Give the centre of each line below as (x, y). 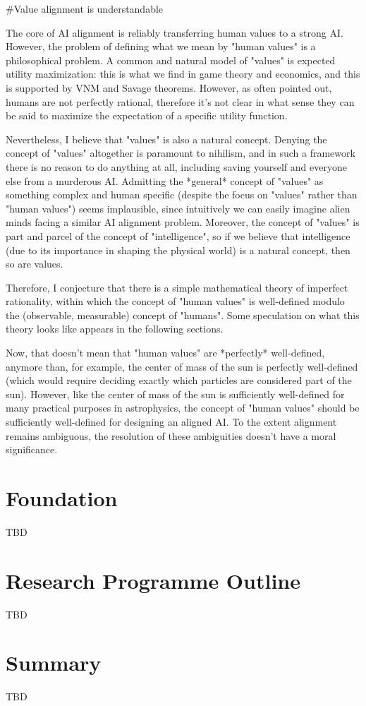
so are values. (35, 264)
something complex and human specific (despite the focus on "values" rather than (182, 195)
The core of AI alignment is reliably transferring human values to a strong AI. (175, 32)
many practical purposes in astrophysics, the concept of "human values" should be (183, 408)
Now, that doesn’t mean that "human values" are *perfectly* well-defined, (165, 353)
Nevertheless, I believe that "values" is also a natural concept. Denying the (166, 139)
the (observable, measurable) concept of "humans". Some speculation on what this (183, 315)
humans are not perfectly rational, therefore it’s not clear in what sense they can (180, 101)
